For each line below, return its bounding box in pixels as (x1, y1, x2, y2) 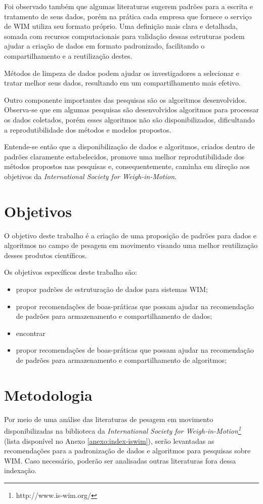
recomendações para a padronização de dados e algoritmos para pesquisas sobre (4, 445, 251, 456)
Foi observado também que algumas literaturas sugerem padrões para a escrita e (4, 1, 253, 11)
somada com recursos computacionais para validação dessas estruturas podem (4, 30, 245, 41)
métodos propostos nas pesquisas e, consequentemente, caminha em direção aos (4, 161, 250, 172)
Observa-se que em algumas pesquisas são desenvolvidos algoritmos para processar (4, 104, 259, 115)
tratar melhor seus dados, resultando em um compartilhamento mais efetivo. (4, 77, 241, 88)
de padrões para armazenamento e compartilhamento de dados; (16, 311, 212, 321)
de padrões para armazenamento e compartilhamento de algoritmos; (16, 354, 227, 365)
